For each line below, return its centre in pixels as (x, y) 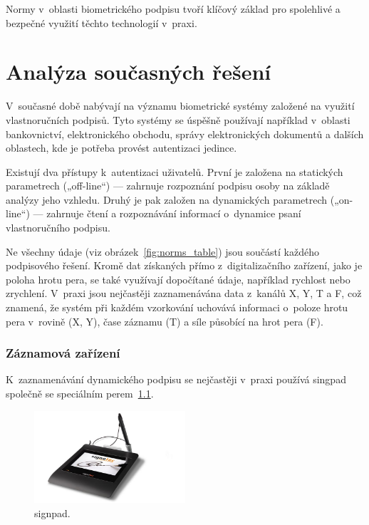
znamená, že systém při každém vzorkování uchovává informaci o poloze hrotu (177, 307)
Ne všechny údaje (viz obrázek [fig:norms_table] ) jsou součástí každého (162, 251)
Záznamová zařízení (63, 353)
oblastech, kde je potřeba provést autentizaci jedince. (121, 148)
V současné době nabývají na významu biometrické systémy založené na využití (180, 106)
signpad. (52, 513)
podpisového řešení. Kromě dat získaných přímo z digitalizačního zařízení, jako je (184, 265)
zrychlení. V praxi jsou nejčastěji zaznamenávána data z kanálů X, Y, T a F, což (184, 293)
